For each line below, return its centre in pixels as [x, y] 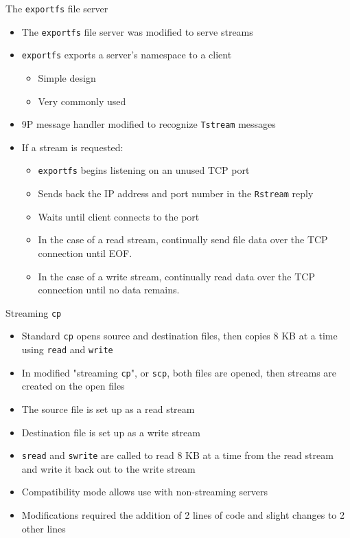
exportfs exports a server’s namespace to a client [127, 55]
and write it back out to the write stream [108, 468]
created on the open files [73, 386]
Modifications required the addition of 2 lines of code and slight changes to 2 [183, 514]
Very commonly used [82, 101]
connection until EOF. [85, 253]
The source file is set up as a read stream [108, 408]
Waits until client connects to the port [119, 216]
